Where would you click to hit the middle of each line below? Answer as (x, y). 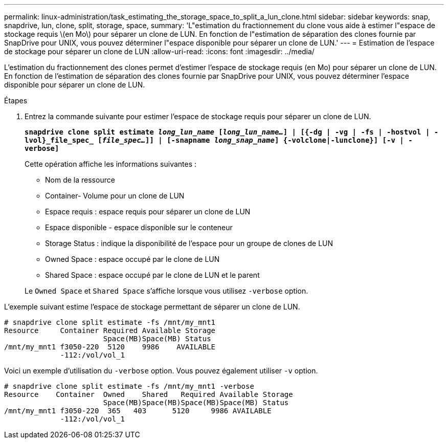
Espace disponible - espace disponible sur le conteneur (139, 227)
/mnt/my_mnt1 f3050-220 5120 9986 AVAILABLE (110, 347)
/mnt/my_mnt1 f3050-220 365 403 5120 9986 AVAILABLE (138, 411)
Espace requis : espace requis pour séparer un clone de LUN (148, 212)
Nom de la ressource (80, 180)
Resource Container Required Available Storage (110, 330)
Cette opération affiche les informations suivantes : (111, 164)
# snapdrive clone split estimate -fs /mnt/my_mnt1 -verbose (129, 386)
